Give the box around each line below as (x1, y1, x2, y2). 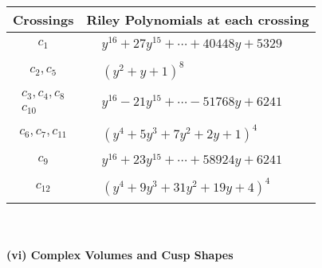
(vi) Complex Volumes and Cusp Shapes (6, 246, 234, 262)
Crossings (13, 10, 74, 29)
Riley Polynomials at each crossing (86, 10, 309, 29)
